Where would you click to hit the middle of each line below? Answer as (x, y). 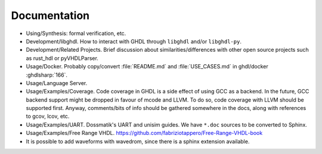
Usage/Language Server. (57, 83)
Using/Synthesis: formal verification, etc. (76, 33)
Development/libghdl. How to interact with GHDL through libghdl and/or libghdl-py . (134, 41)
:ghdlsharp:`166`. (47, 75)
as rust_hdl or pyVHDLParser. (62, 58)
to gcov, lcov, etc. (48, 117)
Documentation (50, 15)
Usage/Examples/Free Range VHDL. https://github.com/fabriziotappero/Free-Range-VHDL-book (144, 133)
